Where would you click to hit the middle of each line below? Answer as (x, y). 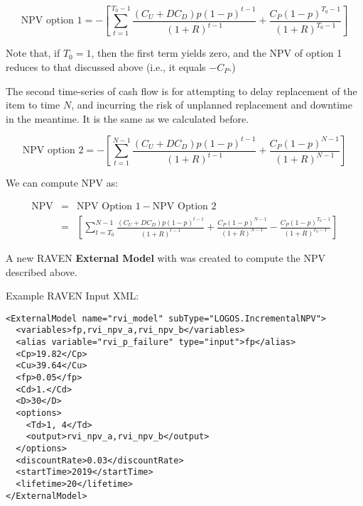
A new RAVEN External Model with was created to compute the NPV (166, 258)
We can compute (42, 183)
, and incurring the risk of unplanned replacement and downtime (212, 105)
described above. (42, 271)
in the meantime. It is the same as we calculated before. (128, 118)
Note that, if (33, 53)
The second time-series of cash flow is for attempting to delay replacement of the (181, 90)
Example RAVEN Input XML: (72, 296)
